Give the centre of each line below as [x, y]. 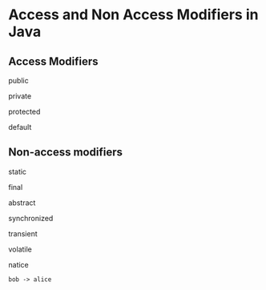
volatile [20, 249]
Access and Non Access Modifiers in [133, 15]
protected [24, 111]
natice [19, 264]
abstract [22, 203]
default [20, 127]
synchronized [31, 218]
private [20, 96]
